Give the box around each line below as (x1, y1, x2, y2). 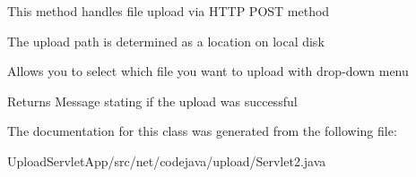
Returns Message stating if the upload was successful (7, 91, 298, 110)
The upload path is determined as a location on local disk (7, 31, 325, 50)
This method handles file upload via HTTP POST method (7, 2, 330, 20)
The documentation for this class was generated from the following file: (7, 122, 397, 140)
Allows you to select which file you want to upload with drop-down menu (7, 62, 409, 80)
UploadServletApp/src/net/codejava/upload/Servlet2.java (7, 151, 326, 170)
